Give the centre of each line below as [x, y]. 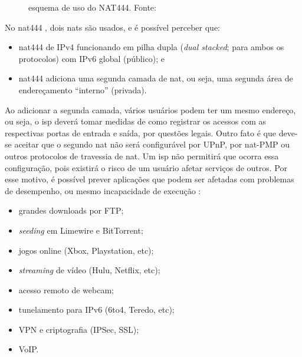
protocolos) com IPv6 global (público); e [92, 58]
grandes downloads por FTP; [71, 210]
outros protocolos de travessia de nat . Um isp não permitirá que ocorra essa [142, 155]
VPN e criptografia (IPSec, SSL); [79, 329]
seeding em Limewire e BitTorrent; [81, 230]
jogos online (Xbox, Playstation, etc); [86, 250]
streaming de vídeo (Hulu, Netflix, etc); [89, 270]
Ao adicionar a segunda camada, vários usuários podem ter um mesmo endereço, [150, 109]
